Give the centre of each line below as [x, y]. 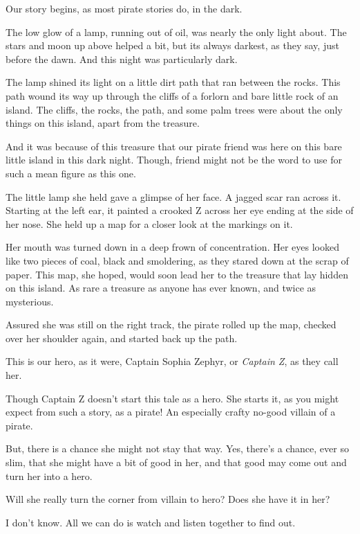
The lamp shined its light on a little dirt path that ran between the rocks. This [173, 82]
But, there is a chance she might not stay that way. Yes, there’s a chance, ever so [177, 448]
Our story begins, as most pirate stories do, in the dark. [124, 8]
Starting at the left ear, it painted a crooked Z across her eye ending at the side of [180, 210]
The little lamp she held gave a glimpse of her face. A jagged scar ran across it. [173, 196]
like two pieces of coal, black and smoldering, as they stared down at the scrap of [177, 260]
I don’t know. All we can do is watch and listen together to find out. [151, 522]
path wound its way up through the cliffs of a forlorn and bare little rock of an [172, 95]
